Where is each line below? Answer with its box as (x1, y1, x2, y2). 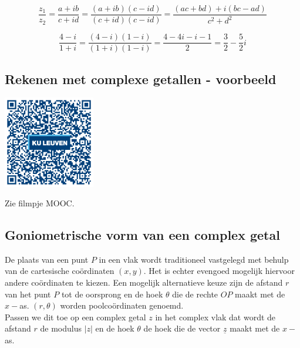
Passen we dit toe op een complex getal (5, 310, 146, 323)
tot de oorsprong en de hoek (61, 287, 163, 300)
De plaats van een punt (5, 253, 89, 265)
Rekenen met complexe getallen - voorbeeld (5, 69, 277, 88)
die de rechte (172, 287, 218, 300)
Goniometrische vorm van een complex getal (5, 226, 280, 244)
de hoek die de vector (143, 322, 221, 334)
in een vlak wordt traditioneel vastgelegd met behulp (99, 253, 289, 265)
